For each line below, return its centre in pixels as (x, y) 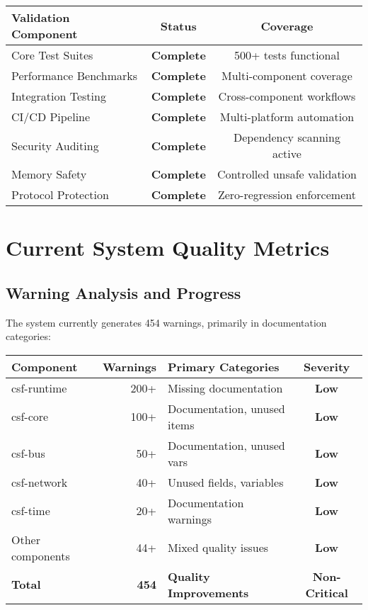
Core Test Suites (52, 55)
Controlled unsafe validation (287, 174)
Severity (327, 366)
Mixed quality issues (218, 548)
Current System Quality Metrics (168, 248)
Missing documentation (225, 388)
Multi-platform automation (287, 117)
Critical (327, 592)
